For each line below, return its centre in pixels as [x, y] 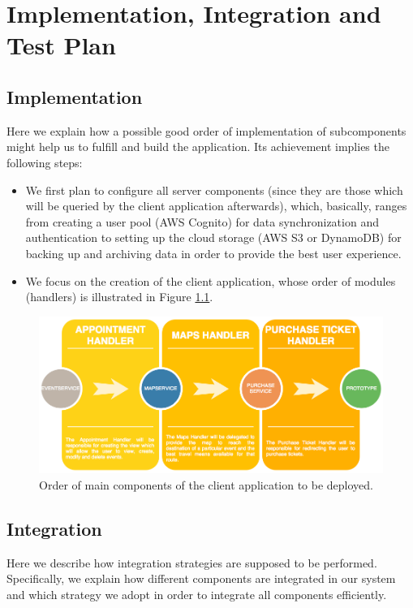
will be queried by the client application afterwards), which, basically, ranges [216, 206]
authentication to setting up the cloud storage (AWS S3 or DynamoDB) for [213, 237]
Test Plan [61, 45]
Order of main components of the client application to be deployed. [206, 484]
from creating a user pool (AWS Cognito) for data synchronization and [202, 221]
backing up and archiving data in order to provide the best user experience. [213, 253]
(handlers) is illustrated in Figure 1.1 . [119, 297]
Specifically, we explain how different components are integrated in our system [201, 578]
